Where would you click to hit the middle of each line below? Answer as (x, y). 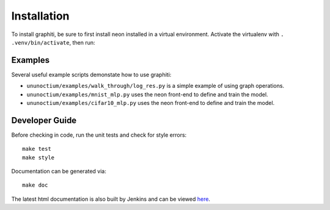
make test (37, 149)
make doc (35, 185)
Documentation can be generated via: (59, 172)
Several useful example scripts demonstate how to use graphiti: (91, 74)
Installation (40, 16)
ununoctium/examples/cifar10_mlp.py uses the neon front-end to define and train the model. (151, 103)
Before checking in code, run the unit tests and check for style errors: (99, 135)
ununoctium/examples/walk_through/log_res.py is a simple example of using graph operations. (155, 86)
